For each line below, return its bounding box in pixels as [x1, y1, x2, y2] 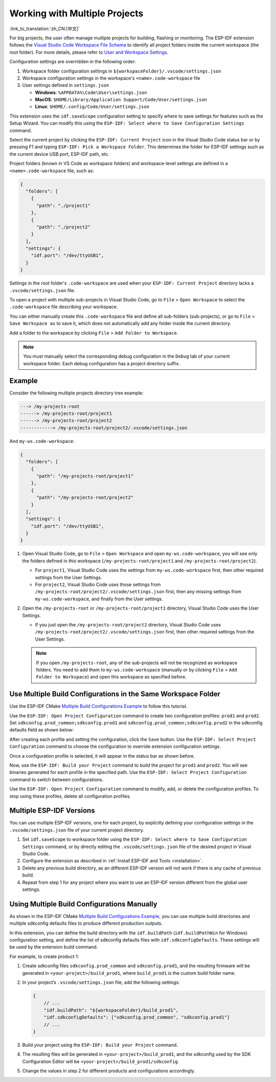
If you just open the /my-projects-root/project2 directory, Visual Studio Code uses [35, 621, 221, 628]
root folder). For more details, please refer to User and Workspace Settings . [9, 49, 169, 55]
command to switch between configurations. [9, 777, 104, 783]
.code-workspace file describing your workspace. [9, 304, 118, 310]
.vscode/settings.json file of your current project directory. [9, 827, 144, 833]
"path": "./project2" [36, 224, 90, 230]
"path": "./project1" [36, 202, 90, 208]
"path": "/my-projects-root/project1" [36, 473, 134, 479]
